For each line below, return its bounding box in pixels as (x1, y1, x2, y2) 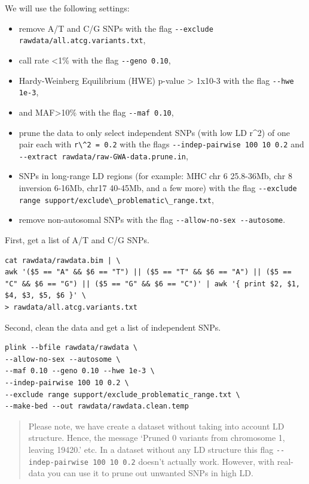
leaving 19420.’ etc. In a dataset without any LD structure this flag (28, 443, 274, 455)
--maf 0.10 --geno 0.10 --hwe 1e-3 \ (5, 367, 155, 376)
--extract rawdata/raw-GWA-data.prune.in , (19, 149, 188, 162)
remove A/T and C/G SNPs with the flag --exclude (19, 22, 213, 34)
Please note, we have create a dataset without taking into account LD (28, 419, 284, 432)
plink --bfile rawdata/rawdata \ (5, 343, 137, 352)
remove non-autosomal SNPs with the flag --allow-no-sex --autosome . (19, 213, 286, 226)
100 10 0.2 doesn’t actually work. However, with (93, 455, 275, 467)
